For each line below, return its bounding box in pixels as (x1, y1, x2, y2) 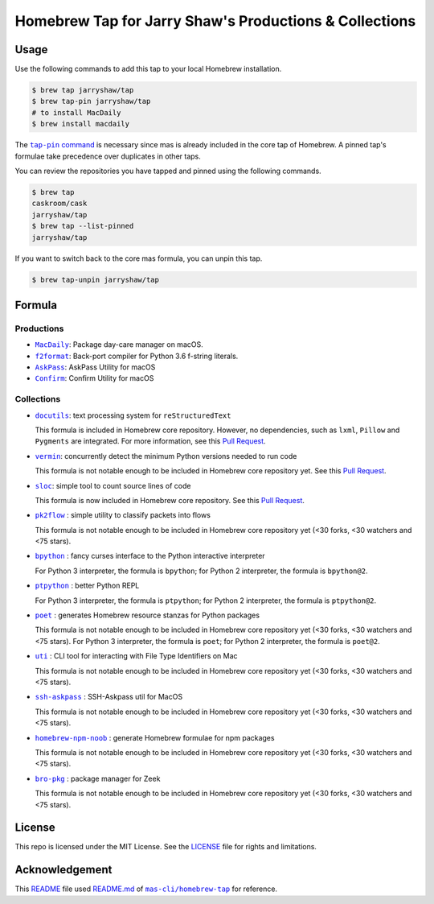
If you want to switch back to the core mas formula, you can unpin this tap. (14, 254, 263, 263)
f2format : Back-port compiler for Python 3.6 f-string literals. (35, 351, 239, 361)
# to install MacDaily (31, 108, 121, 117)
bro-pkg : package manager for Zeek (35, 774, 161, 783)
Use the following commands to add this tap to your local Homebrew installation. (14, 64, 282, 74)
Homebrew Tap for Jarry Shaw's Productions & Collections (14, 12, 416, 30)
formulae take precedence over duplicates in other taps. (14, 151, 201, 161)
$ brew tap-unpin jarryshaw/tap (31, 275, 160, 284)
